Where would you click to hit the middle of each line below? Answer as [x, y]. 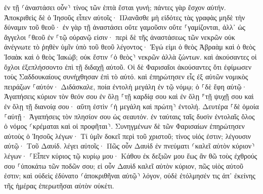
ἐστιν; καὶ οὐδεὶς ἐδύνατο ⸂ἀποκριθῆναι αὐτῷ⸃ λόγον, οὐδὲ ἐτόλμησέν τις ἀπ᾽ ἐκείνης [130, 176]
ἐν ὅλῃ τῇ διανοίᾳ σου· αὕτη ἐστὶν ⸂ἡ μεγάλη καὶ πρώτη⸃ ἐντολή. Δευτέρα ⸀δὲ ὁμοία [131, 106]
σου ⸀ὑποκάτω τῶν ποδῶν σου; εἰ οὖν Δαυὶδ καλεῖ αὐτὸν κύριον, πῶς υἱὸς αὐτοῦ [124, 165]
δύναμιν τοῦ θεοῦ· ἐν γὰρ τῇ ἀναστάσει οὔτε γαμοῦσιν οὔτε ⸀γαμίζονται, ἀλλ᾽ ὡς [125, 27]
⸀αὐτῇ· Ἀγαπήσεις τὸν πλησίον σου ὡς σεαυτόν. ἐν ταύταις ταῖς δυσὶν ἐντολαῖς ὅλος [129, 116]
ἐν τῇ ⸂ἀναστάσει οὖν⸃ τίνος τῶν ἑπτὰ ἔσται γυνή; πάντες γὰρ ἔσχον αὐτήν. [115, 7]
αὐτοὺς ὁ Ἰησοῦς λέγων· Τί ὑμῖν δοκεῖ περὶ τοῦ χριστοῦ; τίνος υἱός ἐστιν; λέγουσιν [128, 136]
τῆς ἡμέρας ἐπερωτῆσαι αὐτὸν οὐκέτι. [59, 185]
